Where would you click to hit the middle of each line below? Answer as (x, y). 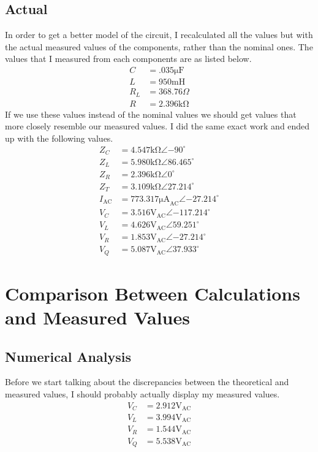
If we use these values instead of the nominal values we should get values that (151, 114)
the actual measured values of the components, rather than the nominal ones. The (159, 46)
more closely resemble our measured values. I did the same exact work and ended (157, 126)
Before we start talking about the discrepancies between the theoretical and (147, 382)
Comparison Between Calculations (153, 293)
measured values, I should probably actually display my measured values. (142, 393)
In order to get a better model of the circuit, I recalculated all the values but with (159, 35)
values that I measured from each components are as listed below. (128, 59)
